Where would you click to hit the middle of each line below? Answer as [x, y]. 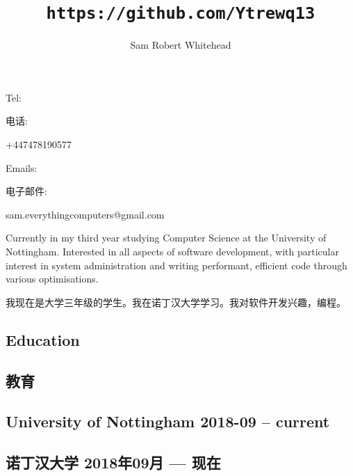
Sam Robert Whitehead [181, 45]
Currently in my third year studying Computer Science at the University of [166, 238]
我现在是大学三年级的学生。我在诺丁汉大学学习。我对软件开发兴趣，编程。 [176, 302]
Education [43, 339]
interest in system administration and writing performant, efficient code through [176, 265]
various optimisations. [52, 279]
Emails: [22, 167]
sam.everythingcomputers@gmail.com [85, 214]
